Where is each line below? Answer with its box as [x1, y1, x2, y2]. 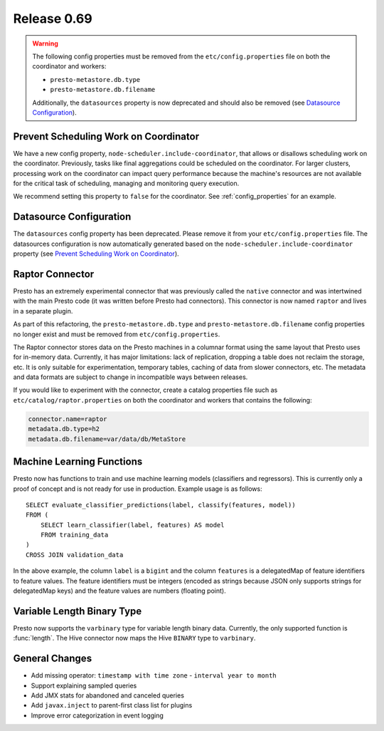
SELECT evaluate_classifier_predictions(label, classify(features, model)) [26, 501, 296, 509]
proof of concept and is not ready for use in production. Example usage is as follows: [13, 484, 262, 493]
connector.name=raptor [28, 415, 107, 423]
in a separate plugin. [13, 306, 73, 315]
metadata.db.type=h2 [28, 425, 100, 433]
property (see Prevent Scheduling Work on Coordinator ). [13, 249, 179, 258]
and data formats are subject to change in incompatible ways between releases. [13, 373, 248, 381]
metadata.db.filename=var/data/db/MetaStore [28, 435, 186, 443]
